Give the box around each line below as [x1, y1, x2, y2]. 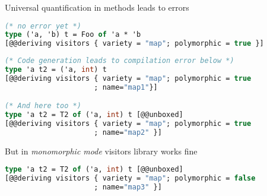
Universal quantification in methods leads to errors [5, 1, 189, 13]
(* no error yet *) [5, 21, 81, 30]
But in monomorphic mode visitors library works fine [5, 144, 198, 157]
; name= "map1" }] [94, 83, 158, 91]
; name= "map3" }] [94, 183, 162, 192]
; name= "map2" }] [94, 128, 162, 137]
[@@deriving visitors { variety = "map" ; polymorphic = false [5, 174, 256, 183]
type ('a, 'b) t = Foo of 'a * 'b [5, 30, 141, 39]
